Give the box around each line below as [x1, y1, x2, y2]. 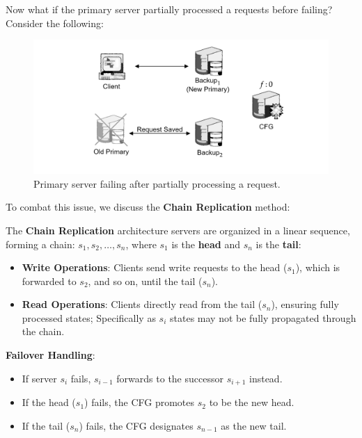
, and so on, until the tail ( [88, 273, 203, 288]
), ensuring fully [271, 297, 339, 311]
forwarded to [22, 273, 77, 288]
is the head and [171, 236, 240, 251]
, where [125, 236, 157, 251]
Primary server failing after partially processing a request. [33, 176, 281, 190]
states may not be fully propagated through [170, 310, 356, 325]
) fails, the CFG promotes [84, 395, 195, 409]
